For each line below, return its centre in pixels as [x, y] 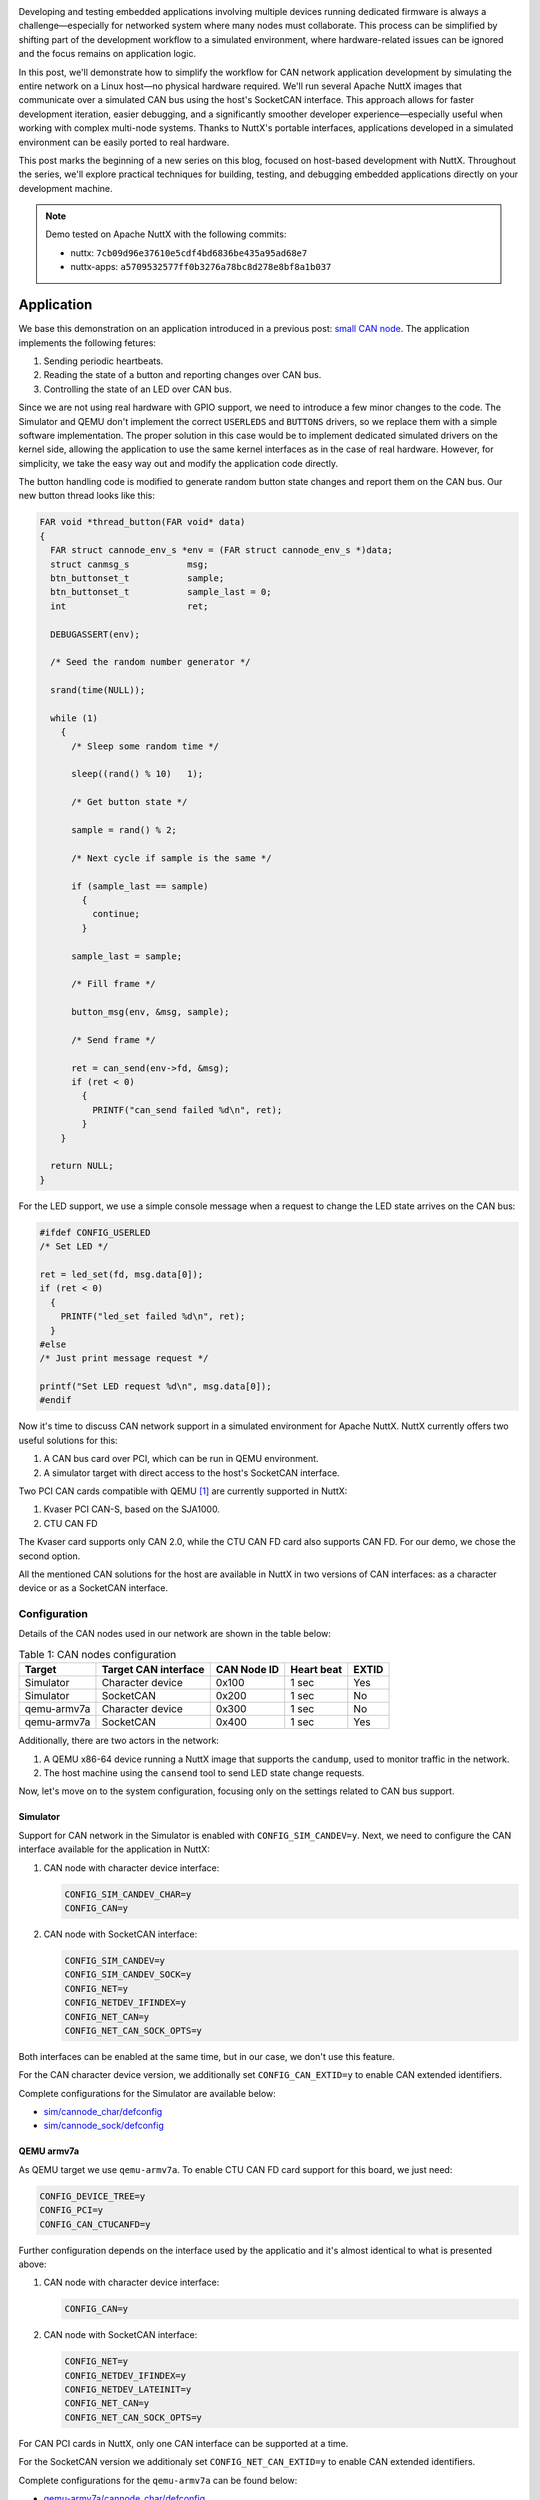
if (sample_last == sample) [140, 886]
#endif [55, 1400]
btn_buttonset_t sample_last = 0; [161, 592]
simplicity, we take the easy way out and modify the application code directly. [178, 463]
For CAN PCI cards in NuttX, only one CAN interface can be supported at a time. [183, 2443]
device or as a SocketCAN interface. [93, 1588]
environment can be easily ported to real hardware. [124, 142]
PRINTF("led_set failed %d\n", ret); [153, 1316]
